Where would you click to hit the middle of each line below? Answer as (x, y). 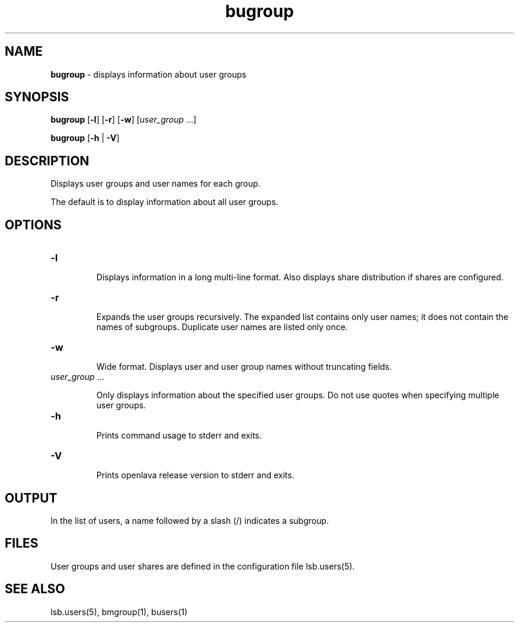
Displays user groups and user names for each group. (156, 184)
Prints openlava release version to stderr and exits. (195, 475)
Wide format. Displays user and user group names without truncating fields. (244, 367)
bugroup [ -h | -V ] (85, 138)
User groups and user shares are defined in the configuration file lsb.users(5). (203, 566)
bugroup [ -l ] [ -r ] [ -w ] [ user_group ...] (124, 120)
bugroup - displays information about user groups (148, 74)
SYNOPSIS (37, 97)
